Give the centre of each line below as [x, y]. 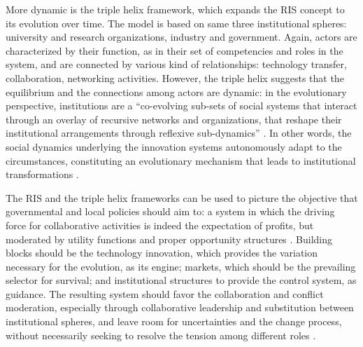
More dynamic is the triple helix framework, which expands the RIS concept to [175, 9]
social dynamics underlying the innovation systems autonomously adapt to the [174, 146]
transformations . [42, 174]
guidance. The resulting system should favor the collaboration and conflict [165, 293]
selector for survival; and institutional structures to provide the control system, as [181, 280]
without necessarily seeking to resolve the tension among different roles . [161, 335]
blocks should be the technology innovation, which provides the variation [162, 253]
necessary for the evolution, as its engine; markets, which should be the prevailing [181, 266]
